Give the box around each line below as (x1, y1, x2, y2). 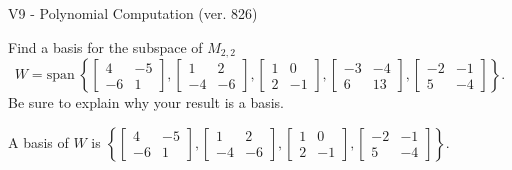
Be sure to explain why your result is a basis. (8, 92, 285, 113)
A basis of (8, 131, 69, 152)
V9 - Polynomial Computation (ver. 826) (8, 3, 258, 23)
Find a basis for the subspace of (8, 36, 203, 57)
